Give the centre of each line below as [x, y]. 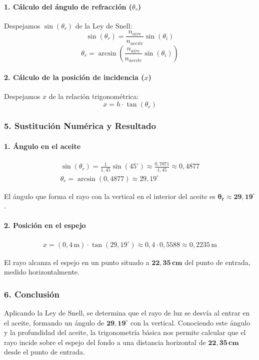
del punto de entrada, [217, 262]
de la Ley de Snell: [104, 25]
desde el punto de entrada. [44, 352]
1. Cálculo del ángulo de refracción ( [68, 6]
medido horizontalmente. [42, 272]
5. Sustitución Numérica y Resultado [80, 126]
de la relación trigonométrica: [94, 96]
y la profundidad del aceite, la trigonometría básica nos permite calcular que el [125, 332]
